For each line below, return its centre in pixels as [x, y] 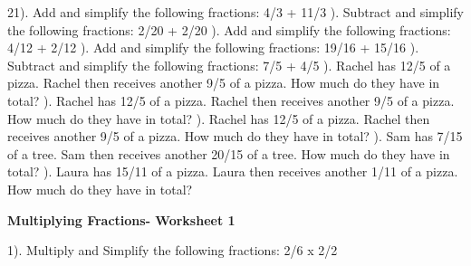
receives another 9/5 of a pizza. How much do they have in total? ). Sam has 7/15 [235, 136]
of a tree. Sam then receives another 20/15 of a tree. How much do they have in [229, 153]
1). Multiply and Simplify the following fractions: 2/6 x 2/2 [173, 250]
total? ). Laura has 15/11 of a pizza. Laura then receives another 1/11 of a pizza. [233, 171]
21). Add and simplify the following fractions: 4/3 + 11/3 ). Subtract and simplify [235, 12]
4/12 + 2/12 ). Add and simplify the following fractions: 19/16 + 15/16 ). [213, 47]
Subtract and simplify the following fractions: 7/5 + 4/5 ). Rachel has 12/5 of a [229, 65]
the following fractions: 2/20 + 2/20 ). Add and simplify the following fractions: [229, 29]
